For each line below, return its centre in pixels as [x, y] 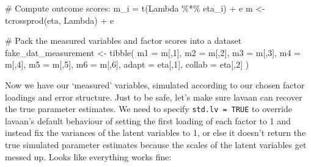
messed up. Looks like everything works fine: [88, 156]
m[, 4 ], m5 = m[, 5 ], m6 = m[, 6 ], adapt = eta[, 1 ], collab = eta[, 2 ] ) [127, 64]
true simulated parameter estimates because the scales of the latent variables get [156, 144]
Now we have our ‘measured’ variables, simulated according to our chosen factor [155, 84]
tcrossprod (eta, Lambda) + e [60, 20]
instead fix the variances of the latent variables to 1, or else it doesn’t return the [155, 133]
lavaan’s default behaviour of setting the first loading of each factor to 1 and [148, 120]
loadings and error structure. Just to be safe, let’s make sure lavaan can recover [154, 97]
